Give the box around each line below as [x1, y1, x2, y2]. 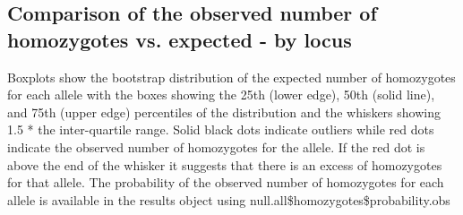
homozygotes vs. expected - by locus [7, 25, 352, 53]
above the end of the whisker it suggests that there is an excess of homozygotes [7, 155, 442, 174]
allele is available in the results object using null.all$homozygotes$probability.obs [7, 190, 450, 209]
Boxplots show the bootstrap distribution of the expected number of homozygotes [7, 67, 456, 86]
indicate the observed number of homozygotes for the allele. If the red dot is [7, 137, 425, 156]
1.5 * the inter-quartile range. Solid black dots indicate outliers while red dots [7, 120, 434, 139]
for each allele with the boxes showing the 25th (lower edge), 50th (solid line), [7, 85, 435, 104]
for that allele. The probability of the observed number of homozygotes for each [7, 173, 444, 192]
